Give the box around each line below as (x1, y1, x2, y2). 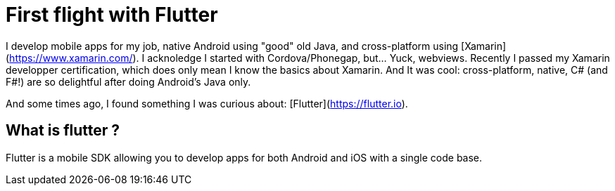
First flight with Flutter (6, 3, 218, 27)
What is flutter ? (6, 121, 120, 140)
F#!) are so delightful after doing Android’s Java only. (6, 75, 251, 88)
